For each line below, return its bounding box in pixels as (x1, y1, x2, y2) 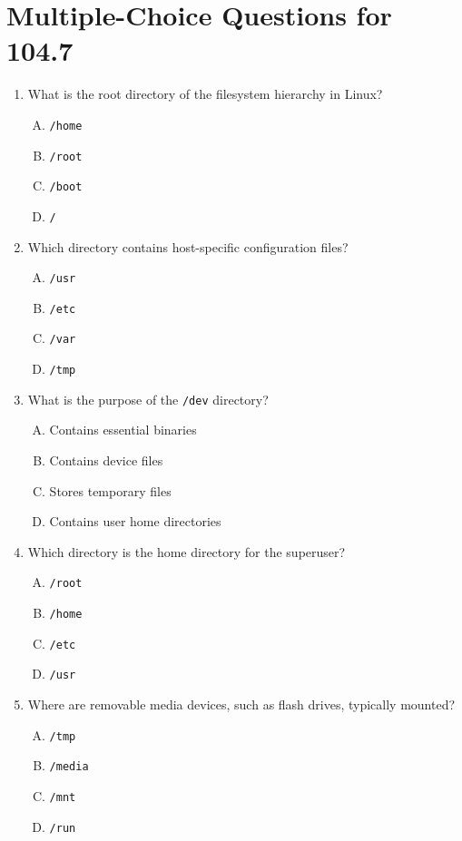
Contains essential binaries (49, 420, 197, 439)
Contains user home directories (49, 512, 221, 531)
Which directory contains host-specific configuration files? (27, 237, 349, 256)
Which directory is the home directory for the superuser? (27, 542, 346, 561)
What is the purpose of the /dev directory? (27, 389, 269, 408)
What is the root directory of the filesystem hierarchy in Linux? (27, 84, 383, 103)
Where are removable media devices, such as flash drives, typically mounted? (27, 695, 456, 713)
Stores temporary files (49, 481, 172, 500)
